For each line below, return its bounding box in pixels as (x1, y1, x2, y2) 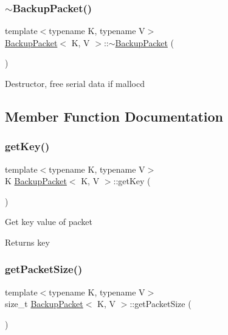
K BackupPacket (5, 174, 67, 187)
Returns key (5, 235, 50, 248)
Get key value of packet (5, 215, 92, 228)
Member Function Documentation (5, 106, 224, 125)
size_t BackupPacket (5, 297, 83, 310)
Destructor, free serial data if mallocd (5, 77, 145, 89)
